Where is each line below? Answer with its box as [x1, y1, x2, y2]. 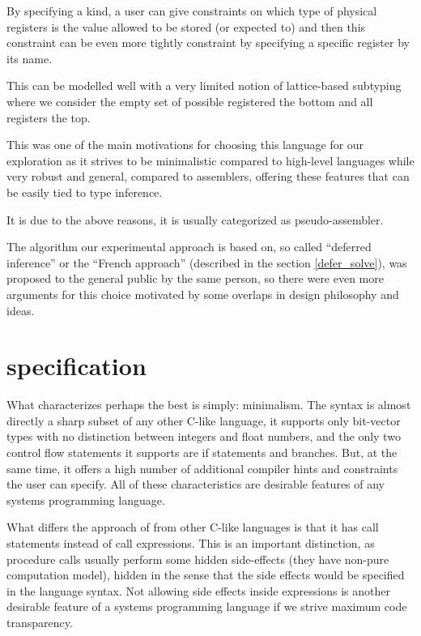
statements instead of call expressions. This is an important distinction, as [6, 534, 375, 551]
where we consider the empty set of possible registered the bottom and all [6, 92, 373, 109]
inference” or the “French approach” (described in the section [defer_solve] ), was [6, 254, 407, 271]
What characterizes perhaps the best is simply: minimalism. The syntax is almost [6, 396, 411, 413]
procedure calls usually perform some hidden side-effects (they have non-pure [6, 550, 389, 567]
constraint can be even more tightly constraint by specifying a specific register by [6, 34, 410, 51]
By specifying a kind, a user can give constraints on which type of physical [6, 2, 377, 19]
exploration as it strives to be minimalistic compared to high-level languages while [6, 152, 415, 169]
